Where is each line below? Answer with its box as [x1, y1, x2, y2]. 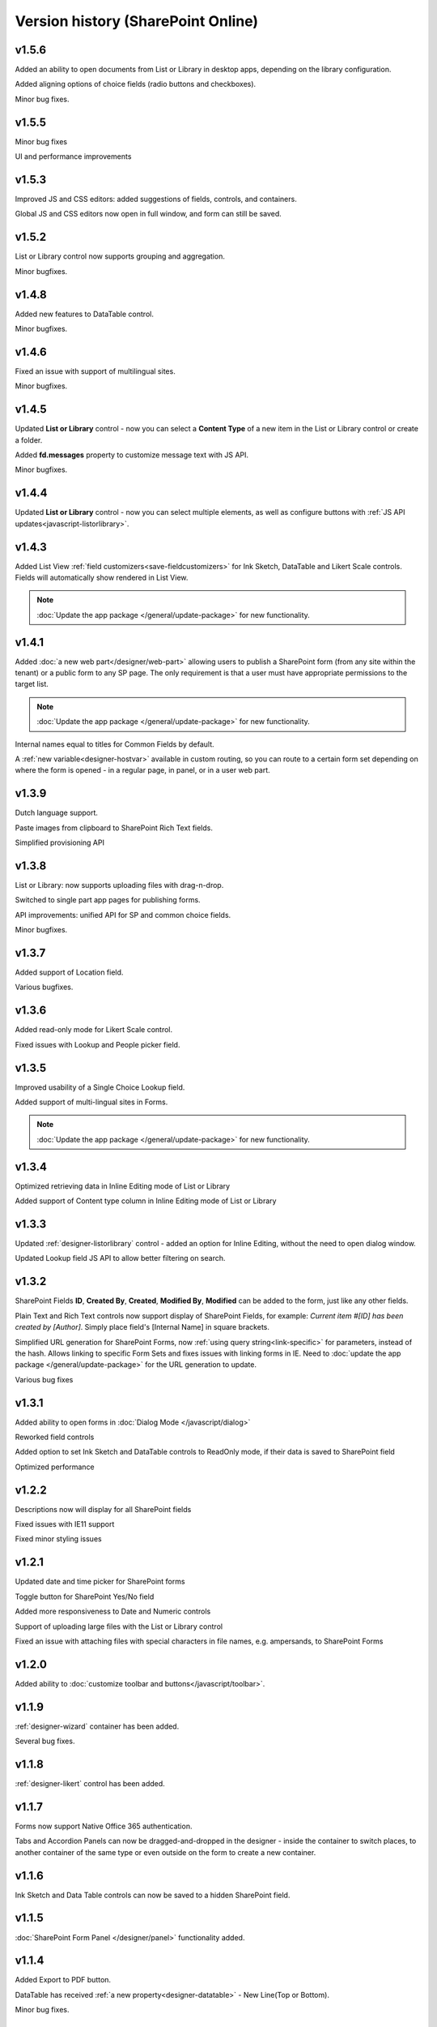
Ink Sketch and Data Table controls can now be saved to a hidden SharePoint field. [15, 1890, 291, 1900]
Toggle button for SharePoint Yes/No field [15, 1592, 155, 1601]
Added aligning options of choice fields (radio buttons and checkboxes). [15, 79, 257, 89]
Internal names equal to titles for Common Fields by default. [15, 739, 214, 749]
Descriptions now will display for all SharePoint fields [15, 1504, 192, 1514]
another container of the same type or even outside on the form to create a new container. [15, 1847, 316, 1857]
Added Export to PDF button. [15, 1975, 112, 1985]
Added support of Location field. [15, 967, 124, 977]
